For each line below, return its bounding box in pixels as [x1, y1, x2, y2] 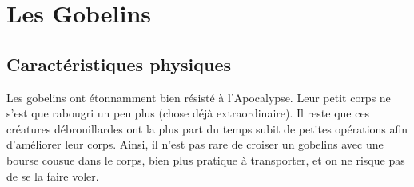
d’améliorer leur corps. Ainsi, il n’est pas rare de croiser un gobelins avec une [6, 136, 384, 153]
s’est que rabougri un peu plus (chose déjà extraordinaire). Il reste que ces [6, 105, 370, 121]
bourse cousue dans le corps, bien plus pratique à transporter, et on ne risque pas [6, 151, 405, 168]
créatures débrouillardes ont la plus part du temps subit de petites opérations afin [6, 120, 408, 137]
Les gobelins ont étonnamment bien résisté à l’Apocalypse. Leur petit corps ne [6, 89, 391, 105]
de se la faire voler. [6, 167, 99, 184]
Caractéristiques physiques [6, 51, 232, 76]
